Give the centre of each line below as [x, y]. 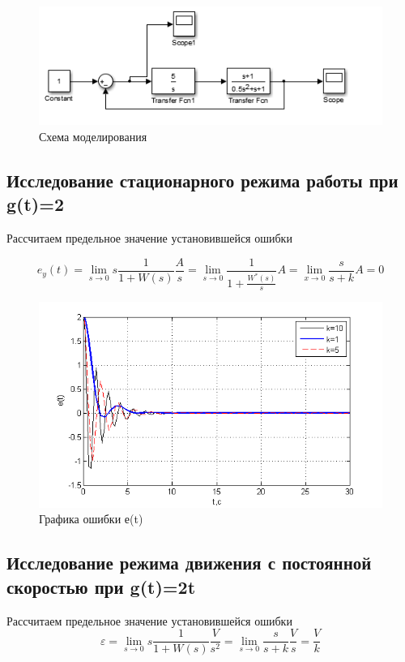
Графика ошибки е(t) [91, 519]
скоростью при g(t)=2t [101, 586]
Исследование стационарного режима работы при [202, 180]
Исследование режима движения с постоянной [189, 563]
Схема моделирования [93, 136]
